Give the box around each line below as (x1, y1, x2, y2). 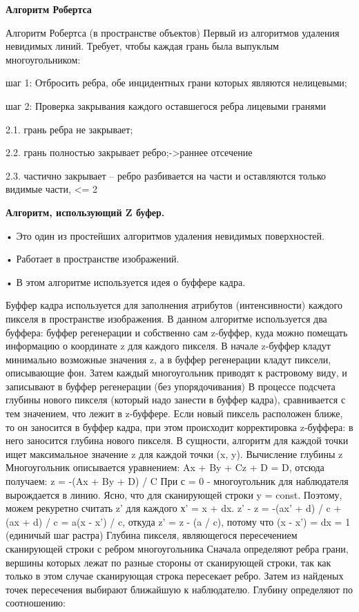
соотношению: (6, 595, 66, 610)
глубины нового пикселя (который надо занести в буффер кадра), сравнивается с (6, 392, 346, 407)
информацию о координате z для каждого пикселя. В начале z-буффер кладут (6, 338, 331, 353)
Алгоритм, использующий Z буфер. (6, 204, 165, 219)
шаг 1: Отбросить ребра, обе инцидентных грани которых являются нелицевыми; (6, 75, 347, 90)
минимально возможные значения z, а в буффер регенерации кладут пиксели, (6, 352, 331, 366)
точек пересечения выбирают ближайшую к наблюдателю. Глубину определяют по (6, 582, 353, 596)
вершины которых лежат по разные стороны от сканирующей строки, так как (6, 555, 331, 569)
